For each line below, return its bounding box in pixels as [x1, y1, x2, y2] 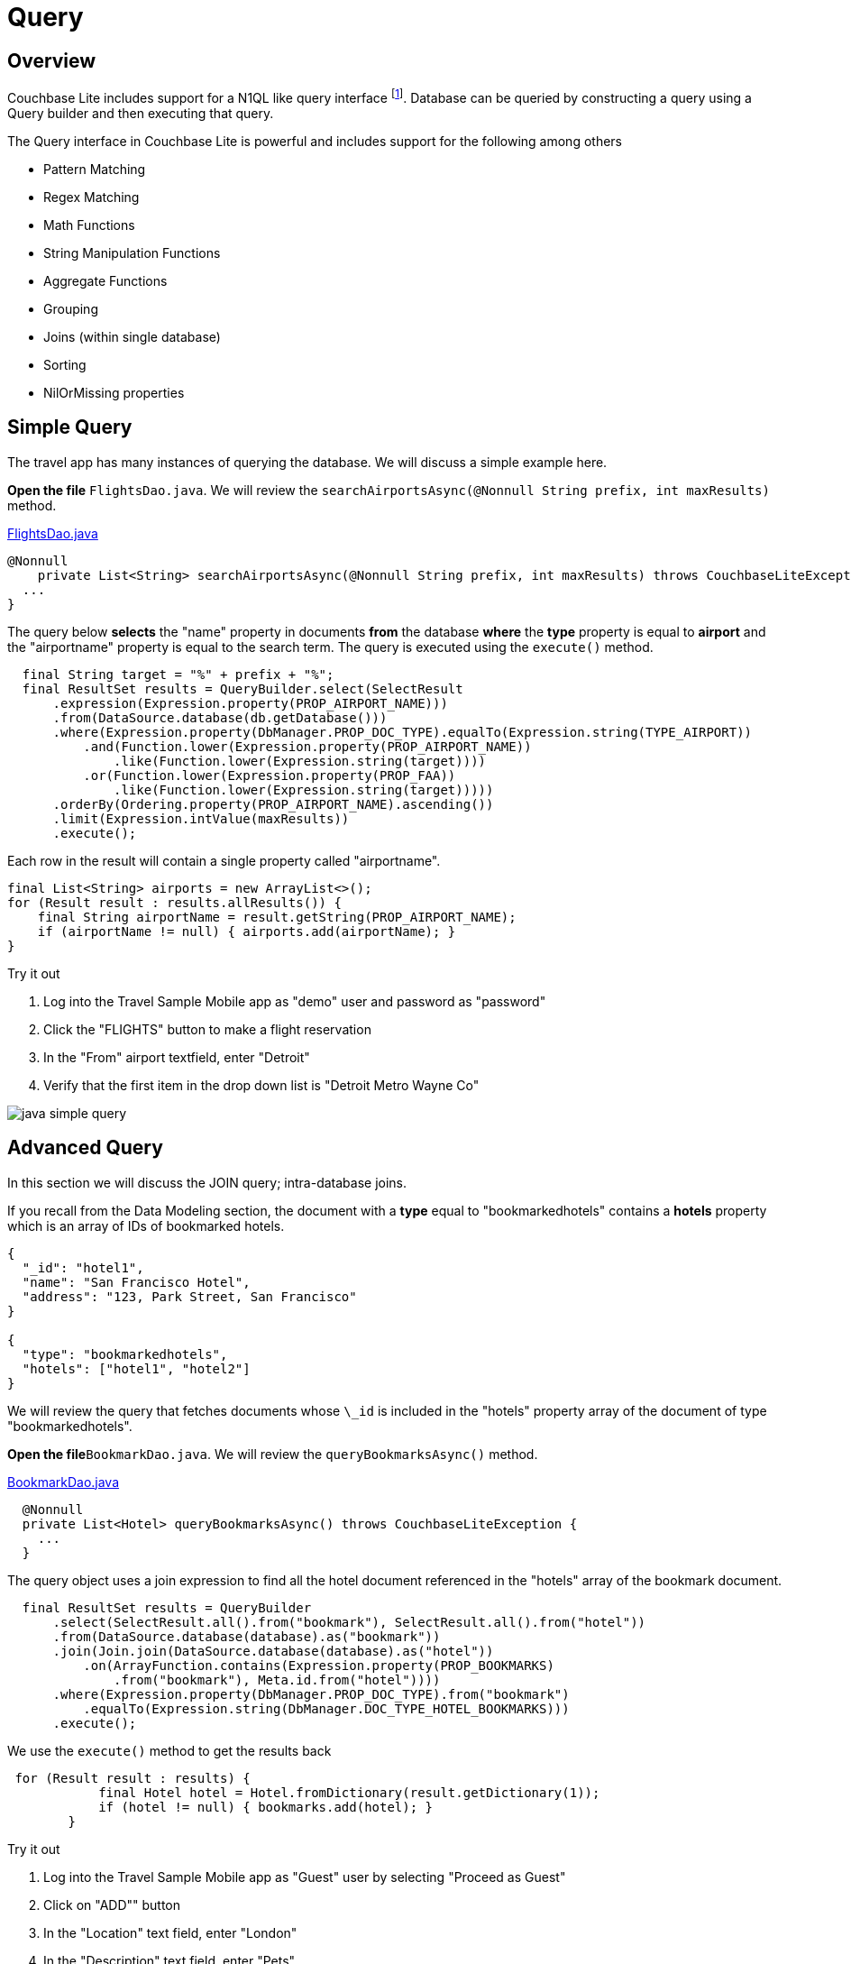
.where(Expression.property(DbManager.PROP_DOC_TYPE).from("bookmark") [52, 1686, 570, 1702]
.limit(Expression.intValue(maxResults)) [52, 811, 350, 826]
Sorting [43, 356, 87, 372]
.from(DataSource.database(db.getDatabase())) [52, 710, 388, 725]
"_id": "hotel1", [22, 1260, 144, 1275]
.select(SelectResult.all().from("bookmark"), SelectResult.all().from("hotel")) [52, 1614, 646, 1629]
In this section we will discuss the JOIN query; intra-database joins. [7, 1174, 407, 1190]
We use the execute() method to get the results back [7, 1742, 332, 1758]
